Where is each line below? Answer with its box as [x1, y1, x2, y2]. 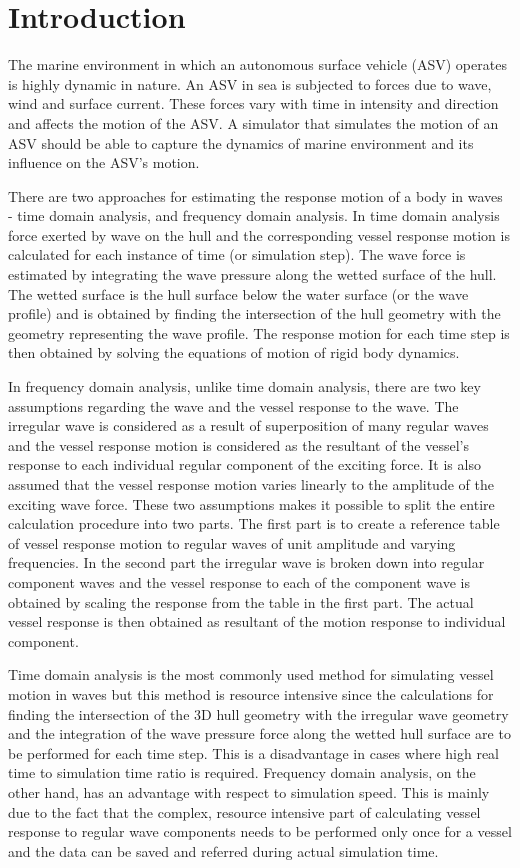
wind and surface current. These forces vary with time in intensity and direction [8, 93, 499, 114]
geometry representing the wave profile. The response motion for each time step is [8, 322, 510, 343]
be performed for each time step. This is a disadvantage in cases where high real [8, 742, 499, 763]
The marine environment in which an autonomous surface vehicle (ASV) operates [8, 54, 507, 75]
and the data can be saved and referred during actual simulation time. [8, 840, 439, 861]
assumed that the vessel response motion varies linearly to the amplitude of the [8, 474, 494, 494]
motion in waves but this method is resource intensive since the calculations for [8, 683, 494, 704]
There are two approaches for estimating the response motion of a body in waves [8, 185, 503, 206]
